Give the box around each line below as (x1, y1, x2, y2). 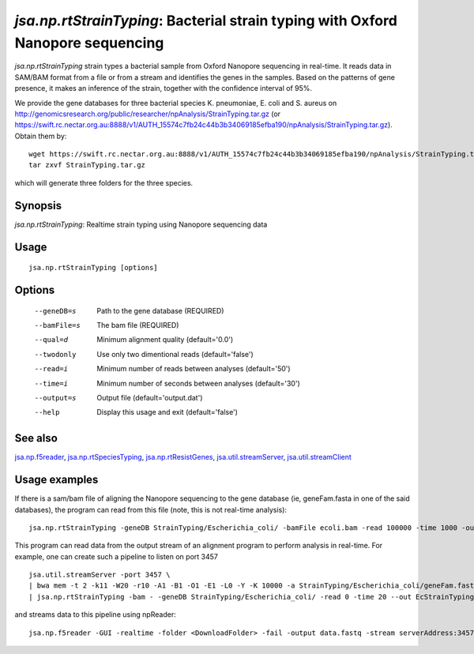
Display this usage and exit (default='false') (96, 408, 239, 417)
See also (14, 431, 58, 445)
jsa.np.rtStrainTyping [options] (28, 263, 158, 272)
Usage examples (14, 473, 99, 487)
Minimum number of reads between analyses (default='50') (96, 364, 292, 374)
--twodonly (34, 350, 77, 359)
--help (34, 408, 60, 417)
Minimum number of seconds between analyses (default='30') (96, 378, 300, 388)
